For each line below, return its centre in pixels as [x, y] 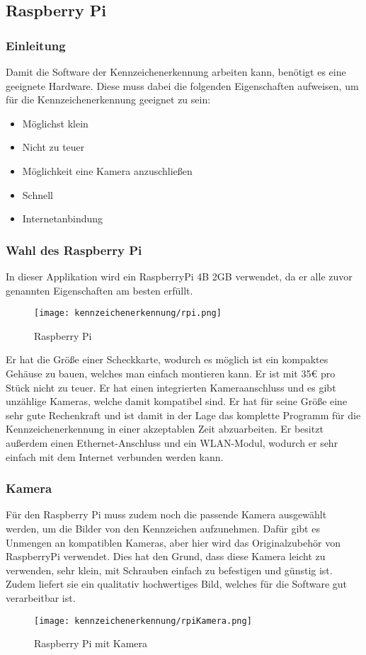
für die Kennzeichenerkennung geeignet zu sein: [108, 99]
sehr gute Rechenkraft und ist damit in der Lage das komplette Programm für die [183, 415]
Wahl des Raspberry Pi [74, 250]
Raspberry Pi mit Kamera [91, 643]
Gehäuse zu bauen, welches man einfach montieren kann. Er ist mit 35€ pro [171, 373]
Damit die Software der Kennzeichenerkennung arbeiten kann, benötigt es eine [176, 72]
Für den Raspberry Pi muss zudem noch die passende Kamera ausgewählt [166, 514]
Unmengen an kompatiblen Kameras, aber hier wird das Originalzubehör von [173, 542]
